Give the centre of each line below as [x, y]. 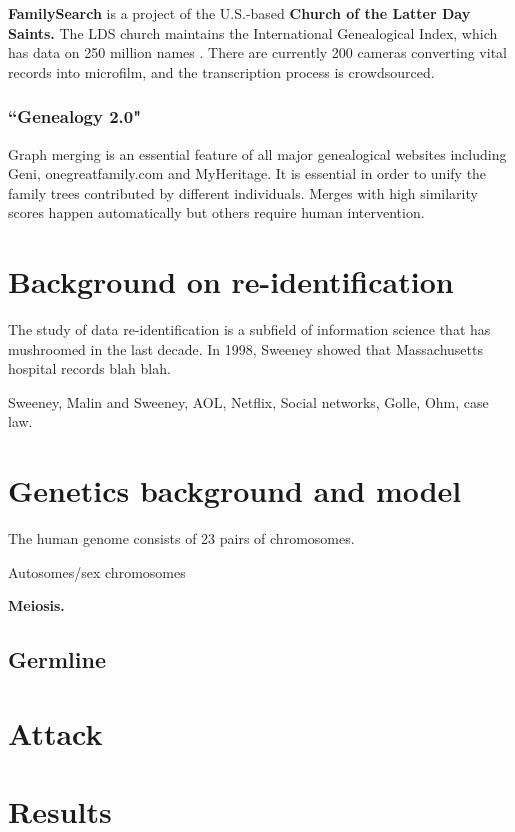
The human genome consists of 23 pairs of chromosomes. [181, 538]
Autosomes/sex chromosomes [97, 571]
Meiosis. [36, 605]
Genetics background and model [235, 490]
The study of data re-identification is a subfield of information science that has [249, 329]
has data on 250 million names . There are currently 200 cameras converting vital [257, 52]
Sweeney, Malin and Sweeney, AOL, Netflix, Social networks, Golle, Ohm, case [248, 401]
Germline [57, 659]
